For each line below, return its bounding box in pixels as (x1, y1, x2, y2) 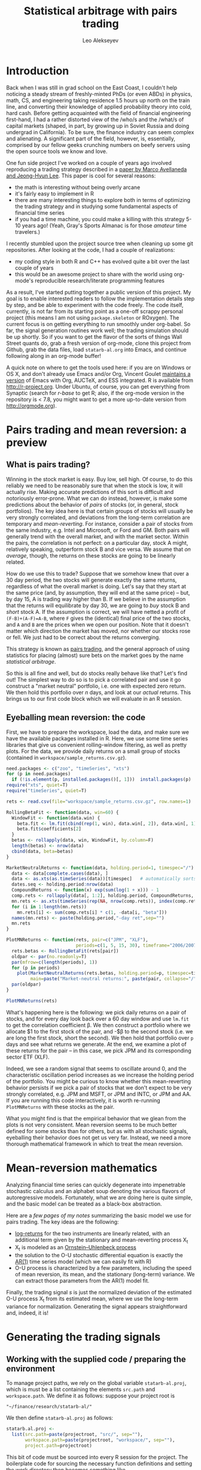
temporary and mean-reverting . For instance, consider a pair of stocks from (6, 520, 193, 527)
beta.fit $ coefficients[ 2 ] (17, 826, 82, 832)
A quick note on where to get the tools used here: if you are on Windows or (6, 364, 191, 371)
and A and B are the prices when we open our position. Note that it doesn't (6, 620, 189, 628)
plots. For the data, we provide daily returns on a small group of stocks (6, 748, 181, 755)
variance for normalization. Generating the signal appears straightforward (6, 1303, 187, 1311)
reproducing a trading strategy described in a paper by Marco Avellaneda (6, 165, 187, 173)
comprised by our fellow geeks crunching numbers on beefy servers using (6, 141, 190, 148)
